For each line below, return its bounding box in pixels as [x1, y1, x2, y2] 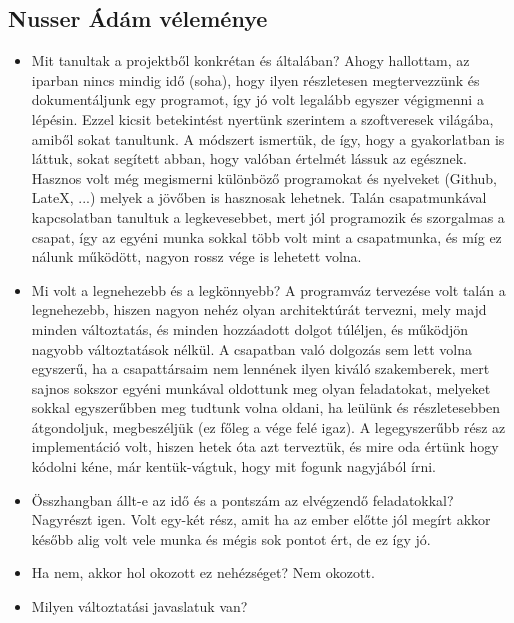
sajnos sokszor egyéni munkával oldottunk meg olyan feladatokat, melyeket [31, 377, 491, 398]
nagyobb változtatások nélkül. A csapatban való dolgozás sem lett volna [31, 338, 472, 359]
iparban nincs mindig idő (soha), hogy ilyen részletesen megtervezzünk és [31, 69, 480, 90]
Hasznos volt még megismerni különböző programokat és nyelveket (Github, [31, 167, 498, 188]
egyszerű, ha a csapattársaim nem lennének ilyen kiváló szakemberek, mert [31, 358, 490, 379]
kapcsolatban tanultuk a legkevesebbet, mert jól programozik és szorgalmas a [31, 206, 505, 227]
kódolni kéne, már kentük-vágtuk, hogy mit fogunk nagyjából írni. [31, 456, 437, 477]
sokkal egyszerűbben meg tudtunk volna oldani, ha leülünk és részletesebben [31, 397, 501, 418]
